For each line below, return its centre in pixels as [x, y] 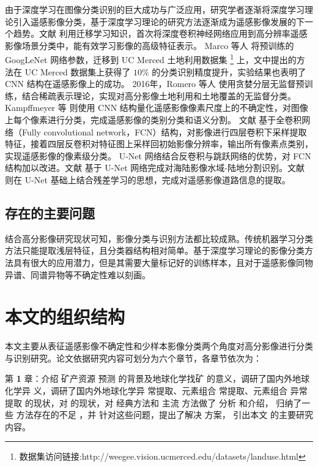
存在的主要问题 [50, 212]
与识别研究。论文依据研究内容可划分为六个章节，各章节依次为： [133, 358]
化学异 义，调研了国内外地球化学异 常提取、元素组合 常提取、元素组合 [146, 391]
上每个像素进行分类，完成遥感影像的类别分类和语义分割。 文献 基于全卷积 [153, 120]
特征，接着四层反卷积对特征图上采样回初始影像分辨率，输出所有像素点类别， [159, 144]
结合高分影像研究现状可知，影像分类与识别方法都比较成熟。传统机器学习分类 [159, 238]
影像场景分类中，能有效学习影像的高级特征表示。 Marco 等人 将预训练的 [150, 45]
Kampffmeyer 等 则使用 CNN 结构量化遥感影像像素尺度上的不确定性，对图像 [157, 108]
